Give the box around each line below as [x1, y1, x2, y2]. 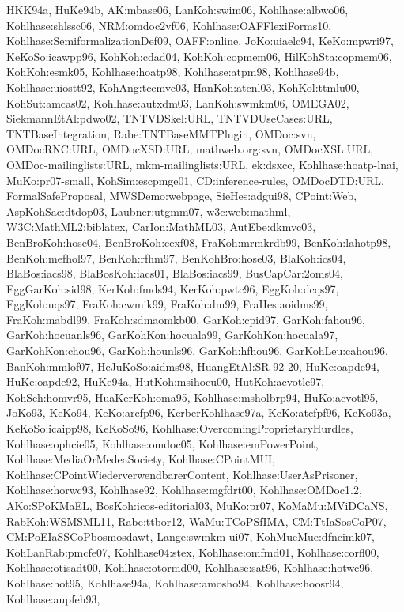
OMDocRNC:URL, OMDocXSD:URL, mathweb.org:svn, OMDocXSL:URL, [6, 141, 374, 157]
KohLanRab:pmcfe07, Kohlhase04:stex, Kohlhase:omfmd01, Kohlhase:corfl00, [6, 543, 379, 560]
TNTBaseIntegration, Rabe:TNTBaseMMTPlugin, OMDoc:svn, [6, 125, 316, 142]
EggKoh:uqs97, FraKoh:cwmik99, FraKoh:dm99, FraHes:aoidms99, [6, 296, 328, 312]
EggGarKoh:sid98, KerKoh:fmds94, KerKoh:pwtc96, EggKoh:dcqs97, [6, 280, 339, 297]
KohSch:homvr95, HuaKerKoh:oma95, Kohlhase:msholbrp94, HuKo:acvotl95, [6, 388, 379, 405]
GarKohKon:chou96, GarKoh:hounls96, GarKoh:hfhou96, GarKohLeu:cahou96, [6, 342, 388, 359]
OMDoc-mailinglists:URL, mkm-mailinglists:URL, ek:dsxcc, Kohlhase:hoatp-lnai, [6, 156, 398, 172]
